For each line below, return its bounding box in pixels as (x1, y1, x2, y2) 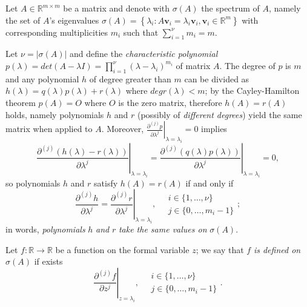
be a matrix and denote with (63, 2, 170, 14)
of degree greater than (89, 72, 171, 85)
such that (123, 25, 159, 38)
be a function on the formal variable (55, 243, 190, 256)
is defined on (253, 243, 301, 256)
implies (201, 122, 227, 135)
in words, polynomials (5, 223, 85, 235)
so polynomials (5, 176, 61, 189)
